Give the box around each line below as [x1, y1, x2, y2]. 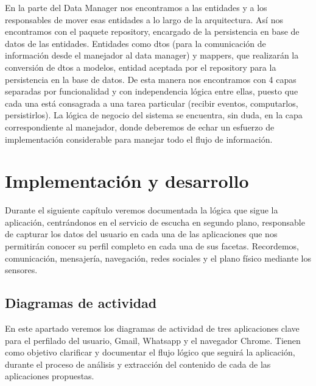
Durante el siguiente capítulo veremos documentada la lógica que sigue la [5, 204, 278, 216]
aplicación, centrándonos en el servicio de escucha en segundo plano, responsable [5, 215, 305, 228]
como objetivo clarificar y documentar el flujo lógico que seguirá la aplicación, [5, 346, 295, 359]
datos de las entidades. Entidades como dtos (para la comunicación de [5, 37, 266, 49]
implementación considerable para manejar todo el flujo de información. [5, 132, 273, 145]
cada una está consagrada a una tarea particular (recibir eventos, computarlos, [5, 96, 298, 109]
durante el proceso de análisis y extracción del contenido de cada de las [5, 357, 271, 370]
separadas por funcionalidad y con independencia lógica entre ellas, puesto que [5, 85, 298, 98]
